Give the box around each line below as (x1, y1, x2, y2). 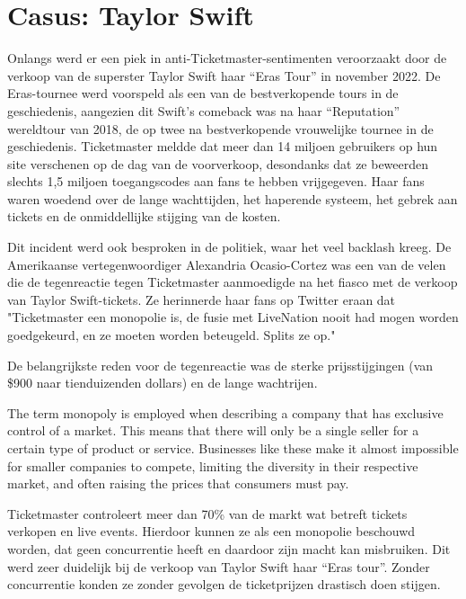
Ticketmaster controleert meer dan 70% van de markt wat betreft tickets (7, 504, 408, 523)
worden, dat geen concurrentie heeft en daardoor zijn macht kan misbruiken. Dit (7, 539, 451, 558)
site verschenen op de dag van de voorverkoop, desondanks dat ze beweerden (7, 154, 429, 173)
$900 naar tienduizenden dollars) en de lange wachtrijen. (7, 373, 318, 392)
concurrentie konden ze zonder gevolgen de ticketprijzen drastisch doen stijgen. (7, 575, 441, 594)
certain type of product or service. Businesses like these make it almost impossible (7, 439, 459, 457)
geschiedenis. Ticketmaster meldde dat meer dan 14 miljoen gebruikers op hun (7, 137, 438, 156)
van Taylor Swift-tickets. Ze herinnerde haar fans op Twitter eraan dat (7, 290, 396, 308)
